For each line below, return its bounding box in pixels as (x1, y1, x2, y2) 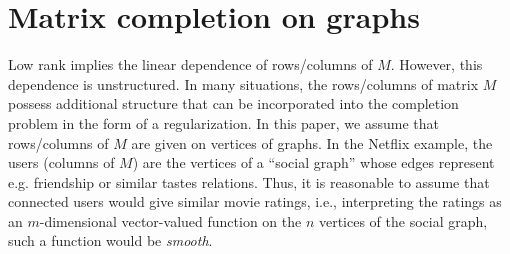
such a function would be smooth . (8, 230, 213, 251)
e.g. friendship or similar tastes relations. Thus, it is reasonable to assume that (8, 171, 490, 192)
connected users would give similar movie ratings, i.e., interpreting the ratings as (8, 191, 502, 212)
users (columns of (8, 152, 115, 173)
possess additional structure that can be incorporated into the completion (8, 93, 459, 114)
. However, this (390, 54, 483, 75)
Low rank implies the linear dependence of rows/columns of (8, 54, 373, 75)
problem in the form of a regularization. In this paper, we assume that (8, 112, 439, 133)
